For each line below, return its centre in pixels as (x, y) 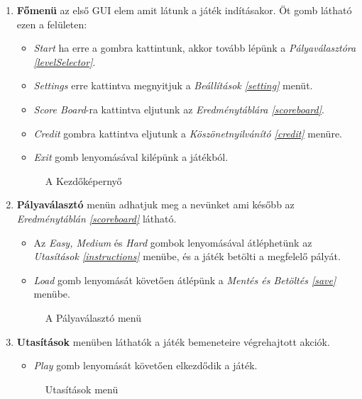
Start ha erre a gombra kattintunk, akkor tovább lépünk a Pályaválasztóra (195, 48)
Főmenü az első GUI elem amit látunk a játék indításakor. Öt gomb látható (184, 10)
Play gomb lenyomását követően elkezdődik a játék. (146, 365)
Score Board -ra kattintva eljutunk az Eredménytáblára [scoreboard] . (179, 109)
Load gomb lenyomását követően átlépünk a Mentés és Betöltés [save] (185, 280)
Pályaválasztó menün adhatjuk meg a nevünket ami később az (155, 204)
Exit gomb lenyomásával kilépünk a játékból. (131, 157)
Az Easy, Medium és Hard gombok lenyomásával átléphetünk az (173, 242)
